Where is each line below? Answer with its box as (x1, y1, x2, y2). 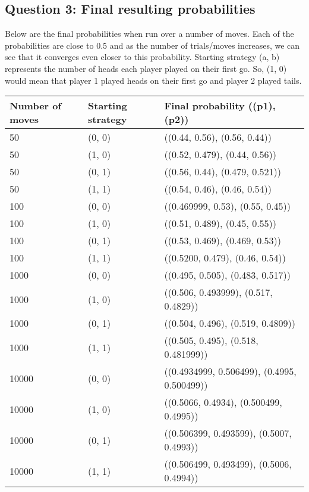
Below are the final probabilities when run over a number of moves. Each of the (5, 27, 294, 40)
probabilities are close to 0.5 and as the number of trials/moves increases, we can (5, 39, 300, 51)
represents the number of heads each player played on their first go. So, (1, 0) (5, 62, 287, 74)
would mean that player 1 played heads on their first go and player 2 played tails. (5, 74, 302, 86)
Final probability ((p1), (164, 99, 276, 113)
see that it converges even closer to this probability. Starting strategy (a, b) (5, 51, 280, 63)
